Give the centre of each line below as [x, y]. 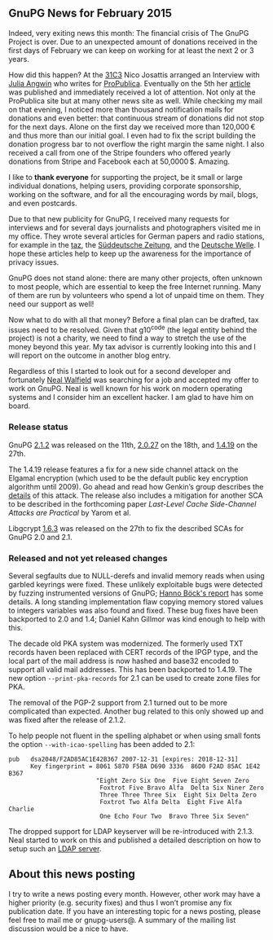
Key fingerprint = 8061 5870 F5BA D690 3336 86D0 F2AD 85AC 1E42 [145, 766]
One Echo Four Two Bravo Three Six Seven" [174, 817]
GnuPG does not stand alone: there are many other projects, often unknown [136, 278]
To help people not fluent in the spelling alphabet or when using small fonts [134, 736]
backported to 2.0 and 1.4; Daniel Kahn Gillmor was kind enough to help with [137, 619]
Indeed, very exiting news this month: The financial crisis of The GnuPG [129, 33]
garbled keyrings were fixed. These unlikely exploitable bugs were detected [136, 585]
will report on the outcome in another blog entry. [90, 356]
